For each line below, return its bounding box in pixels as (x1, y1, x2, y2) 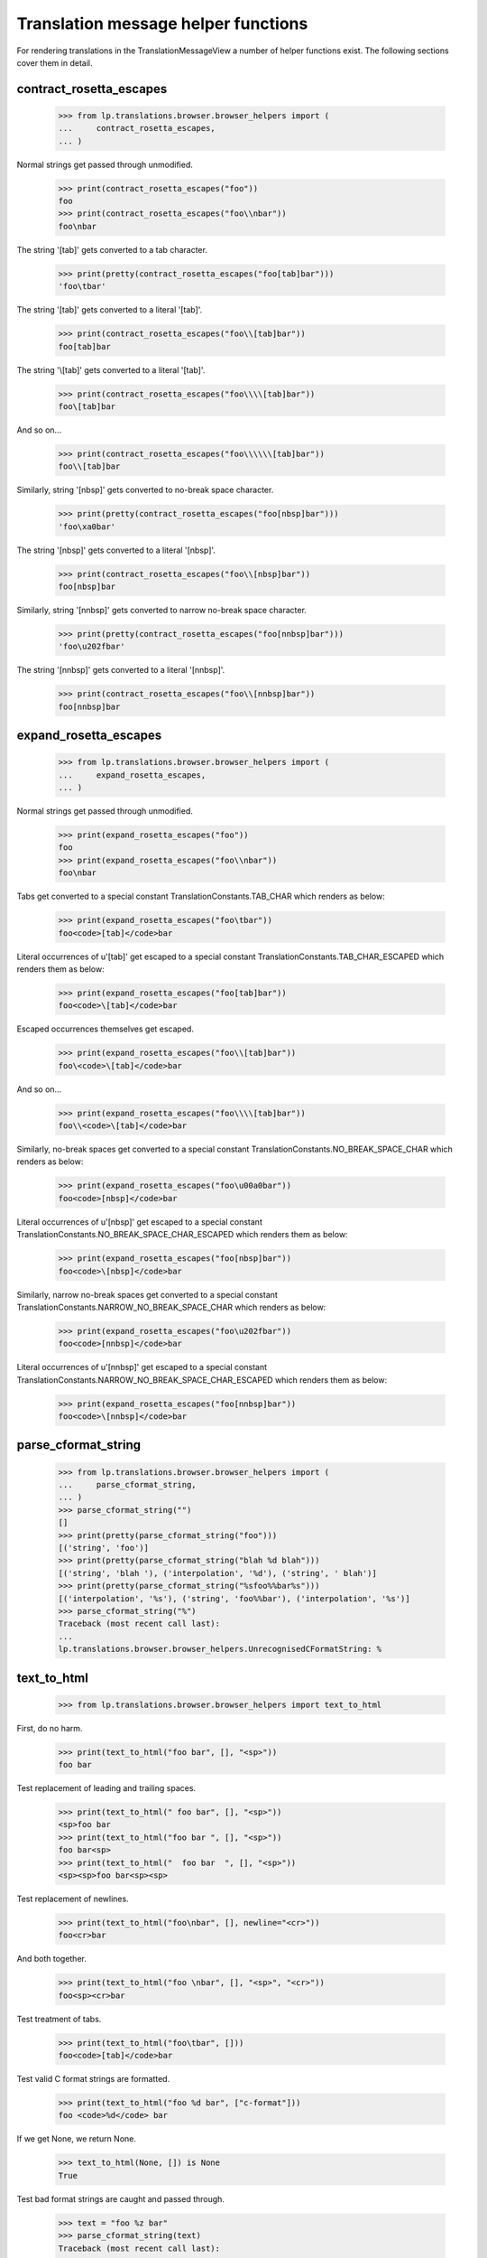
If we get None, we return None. (16, 2133, 137, 2144)
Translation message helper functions (16, 14, 308, 33)
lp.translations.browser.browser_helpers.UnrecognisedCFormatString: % (58, 1644, 382, 1655)
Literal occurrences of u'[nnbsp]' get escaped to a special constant (16, 1362, 268, 1373)
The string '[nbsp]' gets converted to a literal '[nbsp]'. (16, 545, 216, 555)
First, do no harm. (16, 1722, 83, 1733)
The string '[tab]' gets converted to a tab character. (16, 244, 207, 255)
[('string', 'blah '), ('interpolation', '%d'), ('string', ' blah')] (58, 1568, 378, 1578)
